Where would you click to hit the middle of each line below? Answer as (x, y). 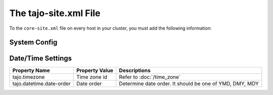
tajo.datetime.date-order (41, 84)
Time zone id (92, 77)
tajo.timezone (29, 77)
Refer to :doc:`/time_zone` (150, 77)
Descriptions (135, 70)
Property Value (95, 70)
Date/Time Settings (41, 59)
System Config (33, 42)
